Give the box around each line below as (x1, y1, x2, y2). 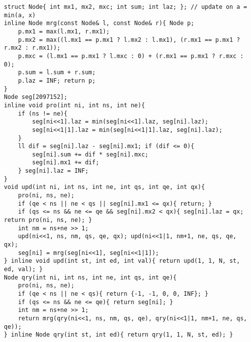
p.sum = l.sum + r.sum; (18, 69, 96, 76)
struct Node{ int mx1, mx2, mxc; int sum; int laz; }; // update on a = (4, 3, 247, 10)
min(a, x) (4, 11, 36, 19)
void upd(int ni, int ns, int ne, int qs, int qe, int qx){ (4, 184, 205, 191)
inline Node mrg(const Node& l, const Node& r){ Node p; (4, 20, 194, 27)
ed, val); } (4, 266, 43, 273)
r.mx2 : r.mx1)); (4, 44, 61, 52)
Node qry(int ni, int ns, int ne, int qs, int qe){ (4, 274, 177, 281)
